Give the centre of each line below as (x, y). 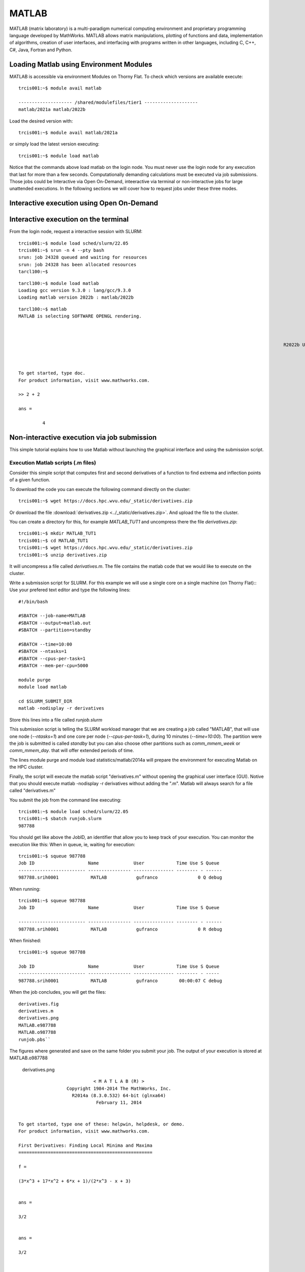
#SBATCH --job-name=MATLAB (52, 616)
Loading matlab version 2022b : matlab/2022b (76, 297)
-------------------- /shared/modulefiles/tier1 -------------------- (108, 102)
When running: (25, 889)
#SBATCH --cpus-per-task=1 (52, 658)
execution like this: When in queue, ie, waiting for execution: (72, 844)
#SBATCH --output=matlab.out (55, 623)
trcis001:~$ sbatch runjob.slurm (60, 819)
